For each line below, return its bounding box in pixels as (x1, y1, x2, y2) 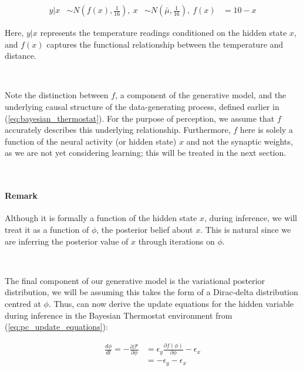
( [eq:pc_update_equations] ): (5, 320, 108, 333)
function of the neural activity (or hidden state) (5, 135, 177, 147)
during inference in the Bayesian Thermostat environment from (5, 309, 233, 321)
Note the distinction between (5, 89, 109, 101)
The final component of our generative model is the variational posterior (5, 274, 265, 286)
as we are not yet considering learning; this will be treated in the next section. (5, 146, 287, 159)
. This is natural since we (200, 223, 291, 235)
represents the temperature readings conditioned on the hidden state (40, 26, 287, 39)
